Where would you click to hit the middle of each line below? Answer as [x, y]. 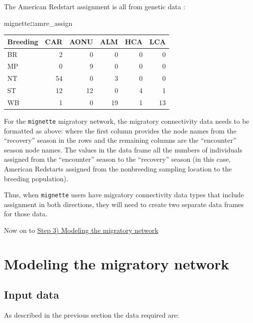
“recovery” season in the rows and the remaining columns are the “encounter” [120, 140]
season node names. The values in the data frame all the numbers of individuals [123, 149]
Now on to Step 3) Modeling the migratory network [81, 230]
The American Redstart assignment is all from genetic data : [95, 6]
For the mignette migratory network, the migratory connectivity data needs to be [127, 121]
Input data [32, 294]
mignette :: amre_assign [38, 23]
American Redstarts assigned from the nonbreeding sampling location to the [118, 169]
